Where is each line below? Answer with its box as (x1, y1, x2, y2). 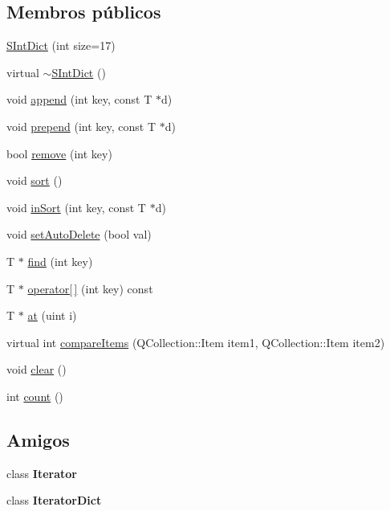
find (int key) (27, 252, 93, 269)
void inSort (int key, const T (6, 198, 146, 215)
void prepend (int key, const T (6, 117, 156, 134)
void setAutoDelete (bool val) (6, 226, 152, 243)
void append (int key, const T (6, 91, 152, 108)
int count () (6, 387, 63, 404)
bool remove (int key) (6, 145, 112, 161)
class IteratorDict (6, 492, 102, 509)
